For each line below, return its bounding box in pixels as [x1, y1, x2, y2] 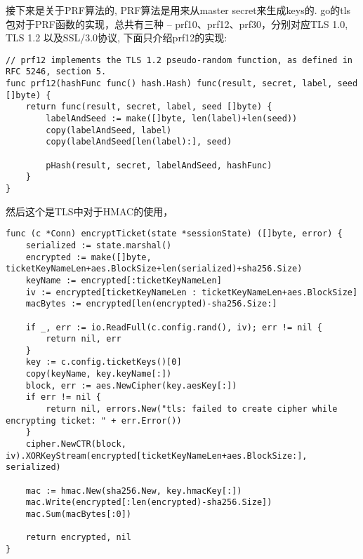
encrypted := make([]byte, [25, 252, 152, 262]
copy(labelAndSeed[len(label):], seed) [46, 137, 232, 147]
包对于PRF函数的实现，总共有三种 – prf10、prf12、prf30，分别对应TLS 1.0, [6, 16, 348, 31]
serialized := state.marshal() [25, 240, 172, 250]
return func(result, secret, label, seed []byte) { [25, 102, 272, 112]
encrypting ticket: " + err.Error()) [6, 415, 182, 426]
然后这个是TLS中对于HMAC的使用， [6, 203, 173, 218]
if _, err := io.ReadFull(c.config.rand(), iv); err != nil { [25, 322, 323, 332]
